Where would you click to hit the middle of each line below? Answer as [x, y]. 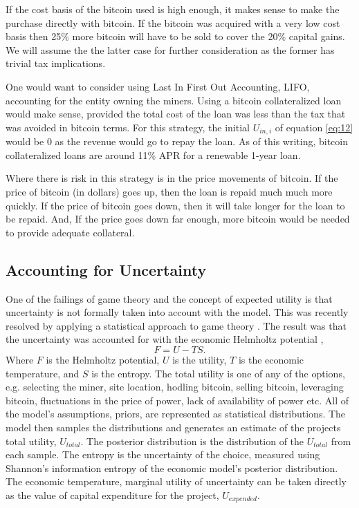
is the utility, [200, 359]
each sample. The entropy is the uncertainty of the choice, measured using [163, 454]
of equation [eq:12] [314, 127]
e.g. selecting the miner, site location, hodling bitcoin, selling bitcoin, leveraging [175, 387]
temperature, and [43, 373]
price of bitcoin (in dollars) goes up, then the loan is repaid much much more [169, 191]
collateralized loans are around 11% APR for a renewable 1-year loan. [153, 154]
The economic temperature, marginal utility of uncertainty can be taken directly [176, 481]
